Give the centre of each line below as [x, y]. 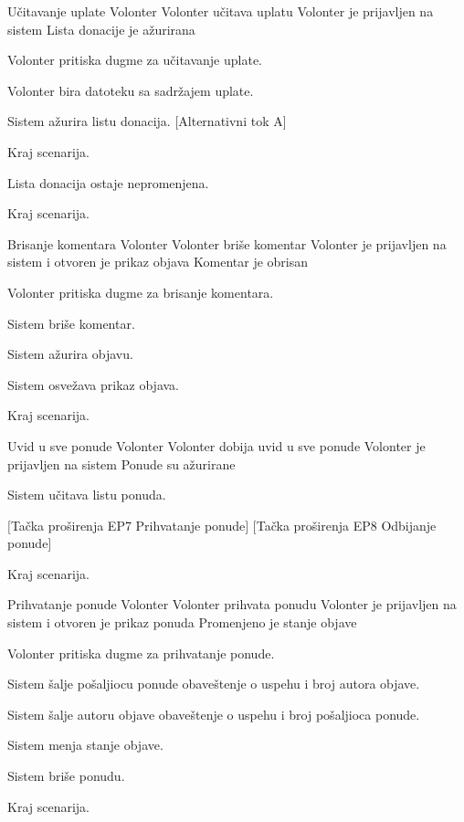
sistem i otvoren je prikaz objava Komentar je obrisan [158, 262]
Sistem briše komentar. [71, 323]
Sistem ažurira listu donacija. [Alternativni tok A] [147, 121]
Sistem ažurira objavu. [70, 354]
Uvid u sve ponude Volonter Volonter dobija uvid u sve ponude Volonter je [216, 445]
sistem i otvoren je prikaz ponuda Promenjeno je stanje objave [182, 622]
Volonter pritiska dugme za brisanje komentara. [141, 292]
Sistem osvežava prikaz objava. [94, 384]
